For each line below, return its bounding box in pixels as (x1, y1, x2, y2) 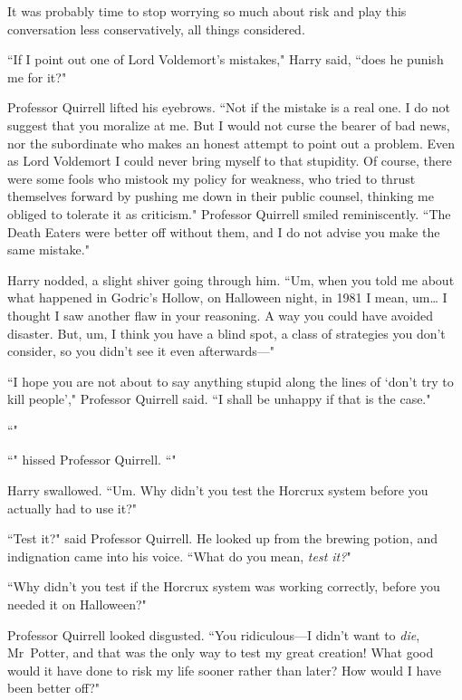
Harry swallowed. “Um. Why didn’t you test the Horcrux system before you (7, 481, 428, 500)
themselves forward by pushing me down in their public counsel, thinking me (7, 187, 435, 206)
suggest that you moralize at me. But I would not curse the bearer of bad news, (7, 115, 450, 134)
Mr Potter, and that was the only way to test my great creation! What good (7, 643, 434, 662)
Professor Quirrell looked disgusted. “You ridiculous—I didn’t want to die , (7, 625, 420, 644)
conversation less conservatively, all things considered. (7, 19, 305, 38)
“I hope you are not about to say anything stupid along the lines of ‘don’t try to (7, 371, 454, 390)
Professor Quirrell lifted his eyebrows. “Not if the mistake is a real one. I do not (7, 98, 450, 117)
